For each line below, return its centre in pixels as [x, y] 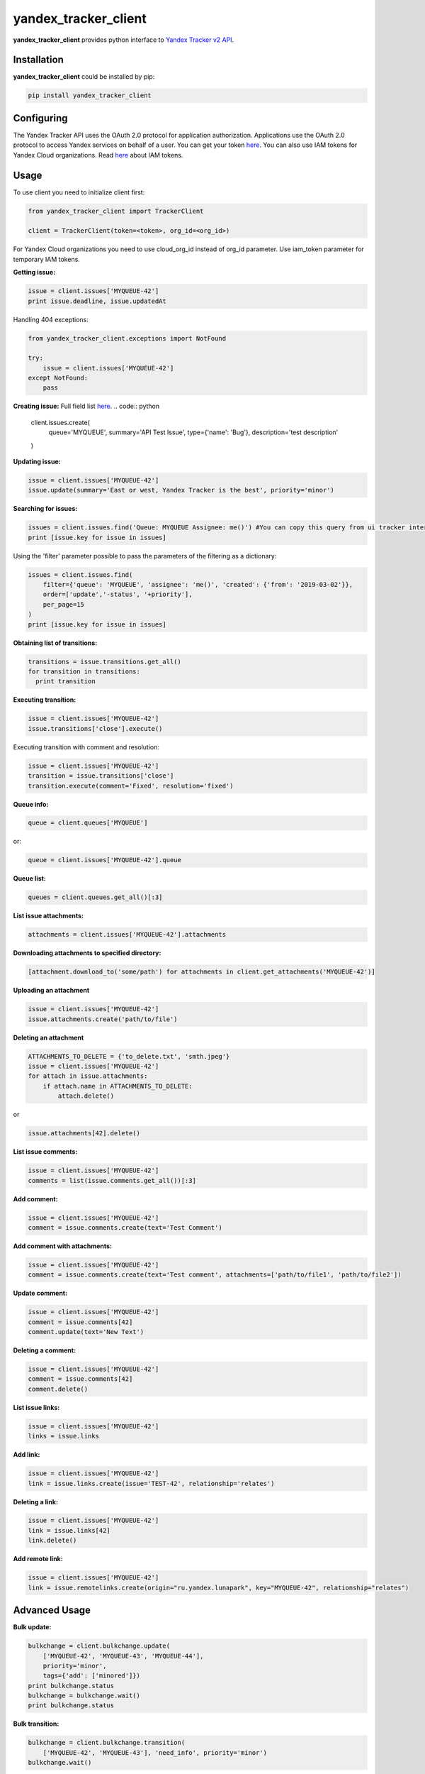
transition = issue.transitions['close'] [101, 776]
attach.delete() [86, 1096]
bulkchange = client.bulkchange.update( [99, 1646]
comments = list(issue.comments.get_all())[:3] [112, 1180]
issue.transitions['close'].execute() [95, 728]
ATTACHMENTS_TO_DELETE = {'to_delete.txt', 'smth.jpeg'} [129, 1056]
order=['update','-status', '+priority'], [118, 595]
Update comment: [40, 1293]
